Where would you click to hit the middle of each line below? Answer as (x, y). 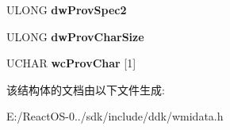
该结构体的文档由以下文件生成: (86, 89)
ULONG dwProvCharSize (75, 36)
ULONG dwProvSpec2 (67, 10)
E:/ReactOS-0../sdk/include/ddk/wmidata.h (115, 116)
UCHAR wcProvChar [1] (71, 63)
